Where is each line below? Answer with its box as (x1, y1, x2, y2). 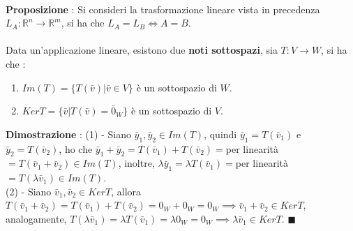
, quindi (204, 126, 237, 141)
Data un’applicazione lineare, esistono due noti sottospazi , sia (6, 43, 278, 57)
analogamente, (6, 211, 67, 225)
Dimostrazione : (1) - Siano (6, 126, 131, 141)
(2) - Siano (6, 184, 52, 198)
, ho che (59, 141, 93, 156)
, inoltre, (118, 156, 155, 170)
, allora (111, 184, 142, 198)
